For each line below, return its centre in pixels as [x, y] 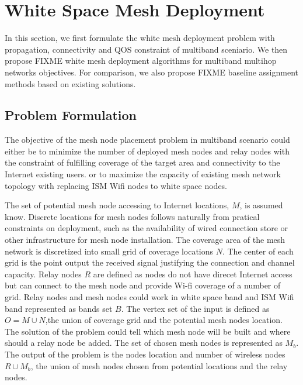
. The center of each [258, 251]
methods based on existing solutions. [70, 83]
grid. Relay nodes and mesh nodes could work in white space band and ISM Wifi [149, 297]
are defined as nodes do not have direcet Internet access [193, 274]
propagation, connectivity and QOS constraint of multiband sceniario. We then [146, 49]
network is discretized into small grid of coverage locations [109, 251]
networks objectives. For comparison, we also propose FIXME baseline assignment [152, 72]
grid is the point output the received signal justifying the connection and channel [150, 262]
